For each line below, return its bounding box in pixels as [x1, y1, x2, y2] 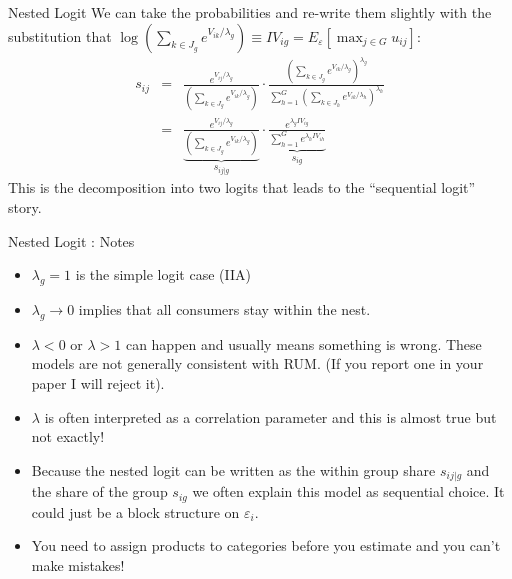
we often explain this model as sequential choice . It [192, 481, 505, 502]
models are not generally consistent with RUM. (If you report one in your [31, 353, 484, 374]
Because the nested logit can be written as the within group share [31, 459, 436, 480]
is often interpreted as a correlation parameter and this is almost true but [44, 406, 497, 427]
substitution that [8, 25, 112, 46]
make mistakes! [31, 554, 125, 575]
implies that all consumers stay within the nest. [78, 298, 371, 319]
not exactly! [31, 426, 105, 447]
